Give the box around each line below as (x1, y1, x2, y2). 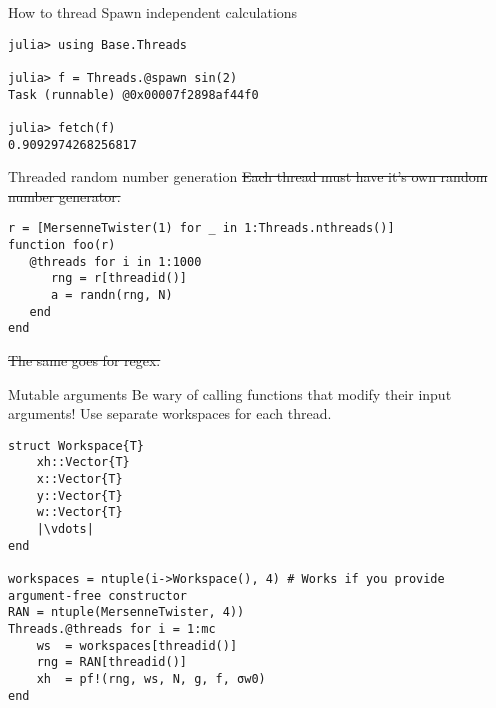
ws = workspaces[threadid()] (36, 638, 238, 653)
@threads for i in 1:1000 (29, 254, 202, 269)
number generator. (8, 185, 121, 206)
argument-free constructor (8, 588, 187, 603)
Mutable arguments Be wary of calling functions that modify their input (8, 383, 452, 404)
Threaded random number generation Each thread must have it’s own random (8, 166, 488, 187)
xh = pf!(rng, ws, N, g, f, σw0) (36, 671, 266, 686)
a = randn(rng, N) (50, 288, 173, 302)
